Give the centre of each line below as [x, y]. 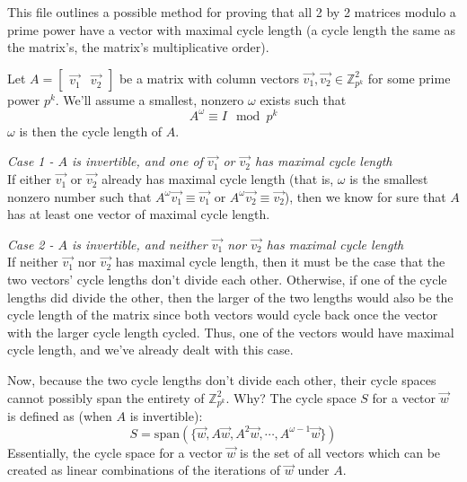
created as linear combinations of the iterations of [144, 470]
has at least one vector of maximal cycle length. [139, 214]
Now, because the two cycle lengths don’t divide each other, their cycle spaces [222, 380]
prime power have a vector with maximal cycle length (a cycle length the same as [232, 29]
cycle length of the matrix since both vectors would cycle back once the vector [223, 315]
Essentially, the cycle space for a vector [115, 452]
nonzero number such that [79, 196]
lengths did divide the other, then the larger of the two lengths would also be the [230, 297]
